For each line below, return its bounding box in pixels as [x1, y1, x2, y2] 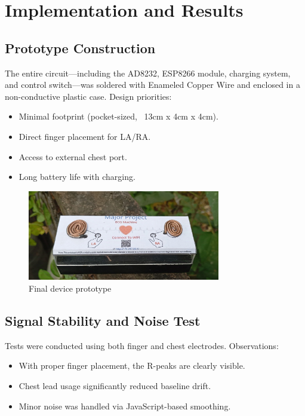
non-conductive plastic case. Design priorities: [5, 90, 172, 102]
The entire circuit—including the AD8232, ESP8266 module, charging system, [5, 66, 291, 79]
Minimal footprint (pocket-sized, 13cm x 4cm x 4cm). [19, 110, 218, 123]
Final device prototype [29, 282, 112, 295]
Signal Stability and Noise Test [5, 311, 201, 330]
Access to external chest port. [19, 150, 127, 163]
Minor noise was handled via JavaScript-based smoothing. [19, 399, 231, 412]
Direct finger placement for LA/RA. [19, 130, 151, 142]
